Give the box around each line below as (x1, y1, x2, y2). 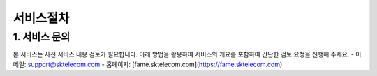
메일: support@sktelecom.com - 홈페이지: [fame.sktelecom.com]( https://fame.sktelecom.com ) (13, 60, 283, 68)
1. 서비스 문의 (13, 31, 71, 43)
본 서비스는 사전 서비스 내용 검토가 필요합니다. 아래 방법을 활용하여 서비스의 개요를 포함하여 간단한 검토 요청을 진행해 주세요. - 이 (13, 50, 362, 59)
